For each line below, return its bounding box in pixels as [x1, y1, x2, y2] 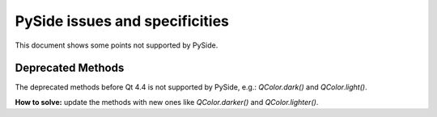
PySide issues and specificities [15, 12, 230, 30]
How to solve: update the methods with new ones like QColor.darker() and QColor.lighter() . [15, 97, 319, 107]
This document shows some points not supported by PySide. [15, 40, 218, 50]
